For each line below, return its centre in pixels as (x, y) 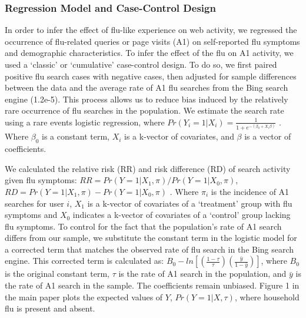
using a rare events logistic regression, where (85, 122)
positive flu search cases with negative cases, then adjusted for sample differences (151, 76)
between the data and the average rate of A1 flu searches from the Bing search (147, 87)
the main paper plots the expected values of (84, 297)
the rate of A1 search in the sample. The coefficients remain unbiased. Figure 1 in (152, 285)
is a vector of (268, 136)
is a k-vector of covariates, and (179, 136)
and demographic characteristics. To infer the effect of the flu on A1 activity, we (149, 53)
